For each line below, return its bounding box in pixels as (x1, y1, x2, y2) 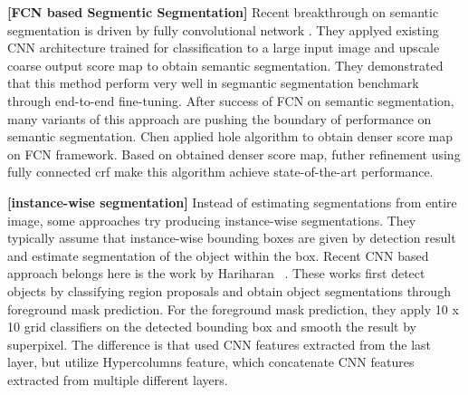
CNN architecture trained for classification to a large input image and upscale (7, 38, 440, 57)
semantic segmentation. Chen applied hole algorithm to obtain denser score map (7, 127, 453, 146)
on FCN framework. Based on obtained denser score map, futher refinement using (7, 144, 461, 163)
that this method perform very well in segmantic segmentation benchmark (7, 73, 419, 92)
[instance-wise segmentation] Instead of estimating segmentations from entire (7, 192, 457, 211)
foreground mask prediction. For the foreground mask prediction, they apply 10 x (7, 299, 459, 318)
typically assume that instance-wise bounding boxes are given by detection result (7, 228, 456, 247)
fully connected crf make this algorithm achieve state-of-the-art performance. (7, 162, 434, 181)
